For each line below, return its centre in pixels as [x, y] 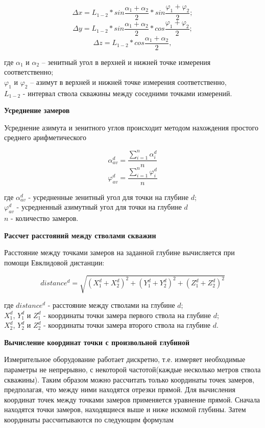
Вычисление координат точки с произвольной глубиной [97, 342]
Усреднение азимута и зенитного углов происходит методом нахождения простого [131, 127]
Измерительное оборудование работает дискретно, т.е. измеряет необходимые [125, 359]
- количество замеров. [45, 218]
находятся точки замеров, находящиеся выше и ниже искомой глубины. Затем [125, 409]
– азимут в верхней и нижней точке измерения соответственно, [128, 82]
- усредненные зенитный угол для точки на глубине [109, 197]
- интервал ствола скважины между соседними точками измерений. [127, 93]
